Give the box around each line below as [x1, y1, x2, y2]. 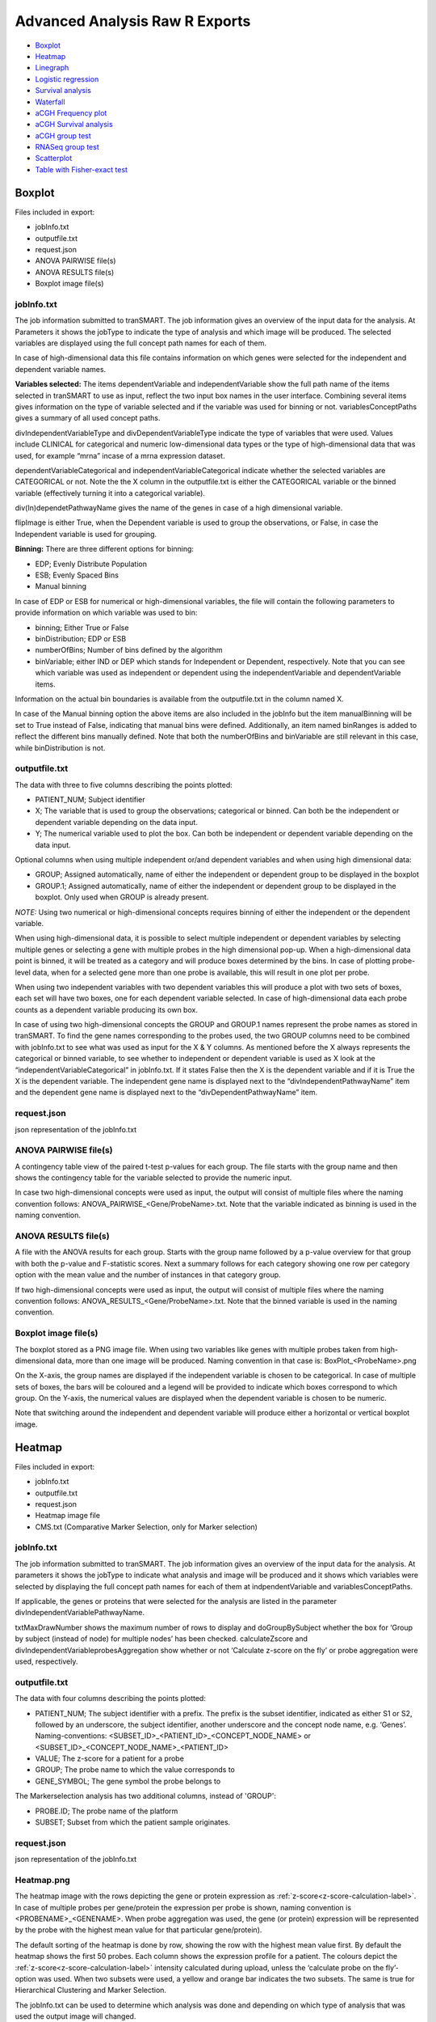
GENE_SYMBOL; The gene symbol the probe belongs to [35, 1776, 221, 1786]
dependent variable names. [15, 364, 107, 374]
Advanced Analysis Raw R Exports [15, 12, 251, 30]
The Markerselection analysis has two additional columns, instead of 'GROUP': [15, 1791, 276, 1801]
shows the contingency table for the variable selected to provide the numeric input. [15, 1173, 292, 1182]
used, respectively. [15, 1656, 78, 1666]
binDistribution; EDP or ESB [35, 634, 127, 643]
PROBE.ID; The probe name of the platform [35, 1806, 178, 1816]
